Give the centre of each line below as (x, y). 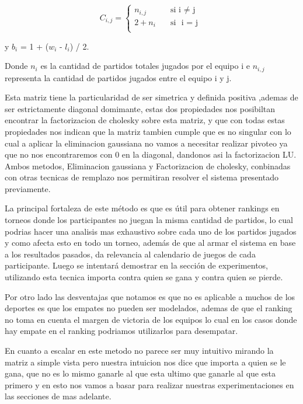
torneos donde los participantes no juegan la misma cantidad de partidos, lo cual (149, 220)
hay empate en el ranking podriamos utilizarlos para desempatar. (121, 331)
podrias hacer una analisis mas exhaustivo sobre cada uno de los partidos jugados (151, 231)
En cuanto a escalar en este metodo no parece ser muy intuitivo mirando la (139, 351)
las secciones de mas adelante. (58, 396)
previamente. (28, 188)
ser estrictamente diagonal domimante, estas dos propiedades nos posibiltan (140, 108)
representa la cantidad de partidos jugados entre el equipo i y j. (118, 77)
